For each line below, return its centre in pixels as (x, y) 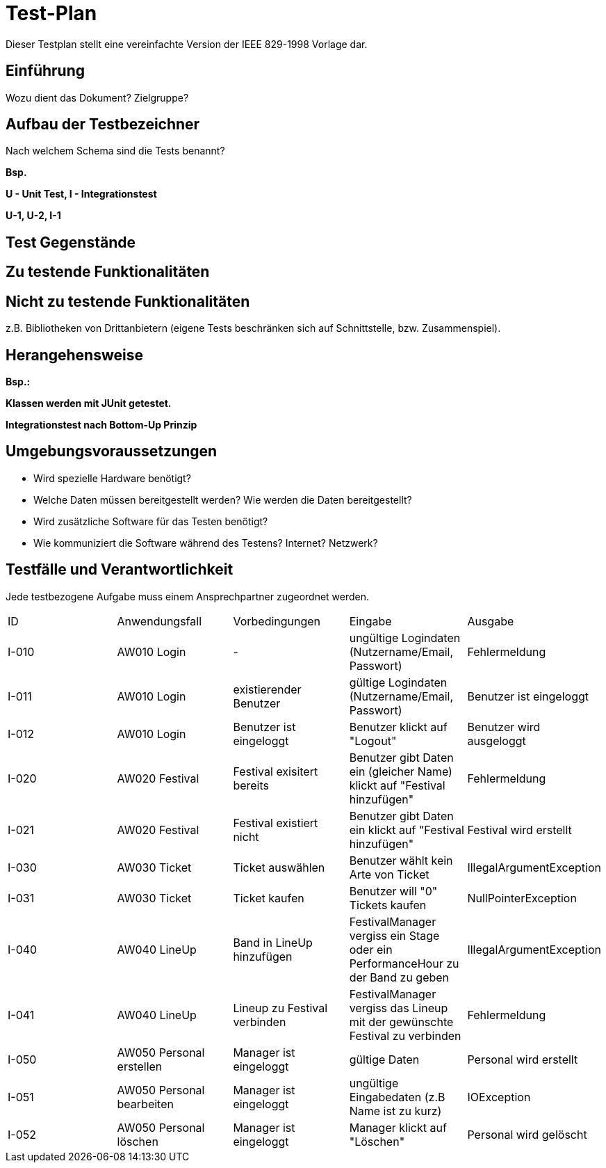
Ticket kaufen (269, 898)
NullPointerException (522, 898)
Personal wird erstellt (523, 1059)
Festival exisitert (276, 771)
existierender (267, 689)
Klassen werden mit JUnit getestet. (89, 403)
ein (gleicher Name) (401, 771)
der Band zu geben (399, 977)
